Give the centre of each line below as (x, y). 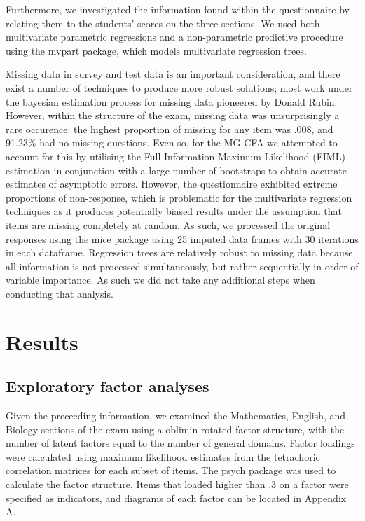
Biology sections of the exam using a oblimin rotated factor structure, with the (175, 429)
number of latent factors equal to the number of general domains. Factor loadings (180, 443)
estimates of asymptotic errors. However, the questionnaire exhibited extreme (172, 184)
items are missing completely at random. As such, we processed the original (168, 224)
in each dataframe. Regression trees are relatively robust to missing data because (179, 252)
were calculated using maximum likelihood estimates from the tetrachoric (163, 456)
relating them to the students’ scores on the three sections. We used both (163, 23)
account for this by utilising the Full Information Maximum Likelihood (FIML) (175, 156)
